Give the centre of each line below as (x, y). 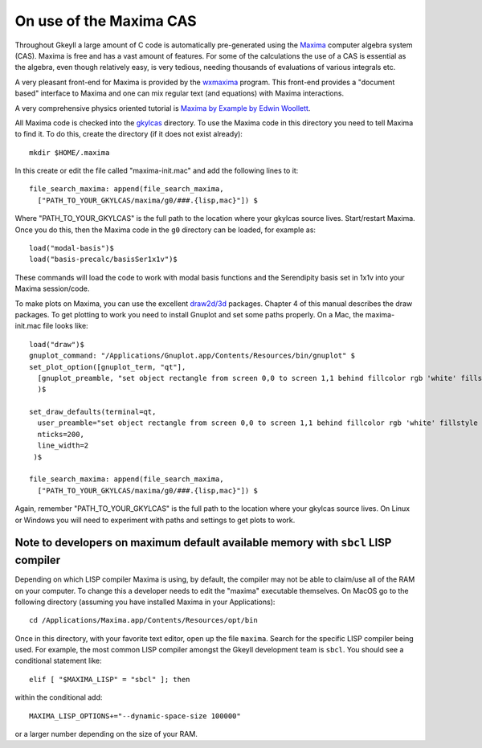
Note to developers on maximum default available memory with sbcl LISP (203, 543)
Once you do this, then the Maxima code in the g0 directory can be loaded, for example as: (165, 230)
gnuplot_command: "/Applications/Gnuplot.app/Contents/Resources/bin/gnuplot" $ (192, 356)
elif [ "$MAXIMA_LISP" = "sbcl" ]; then (110, 679)
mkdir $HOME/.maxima (69, 152)
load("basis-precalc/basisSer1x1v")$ (104, 260)
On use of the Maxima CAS (106, 21)
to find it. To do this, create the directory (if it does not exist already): (129, 134)
